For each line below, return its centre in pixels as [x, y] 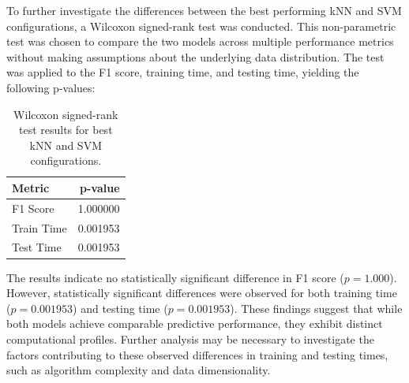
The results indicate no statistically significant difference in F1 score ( [175, 277]
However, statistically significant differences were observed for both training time [202, 293]
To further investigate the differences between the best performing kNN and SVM [204, 10]
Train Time [39, 227]
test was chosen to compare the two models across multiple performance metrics [200, 41]
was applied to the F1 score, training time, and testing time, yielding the [183, 72]
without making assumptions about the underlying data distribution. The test [195, 56]
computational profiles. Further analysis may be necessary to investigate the [190, 338]
